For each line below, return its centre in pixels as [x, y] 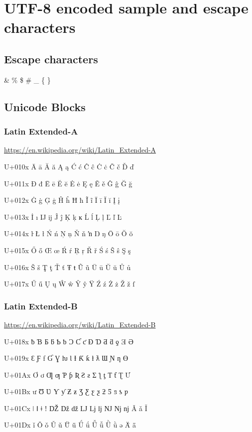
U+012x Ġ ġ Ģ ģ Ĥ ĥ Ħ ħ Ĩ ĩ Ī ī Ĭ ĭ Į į [62, 200]
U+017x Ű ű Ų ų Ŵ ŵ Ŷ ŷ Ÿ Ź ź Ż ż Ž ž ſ [69, 284]
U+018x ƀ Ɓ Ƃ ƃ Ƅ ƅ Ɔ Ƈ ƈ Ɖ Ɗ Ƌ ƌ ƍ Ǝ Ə [69, 341]
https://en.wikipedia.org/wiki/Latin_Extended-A [80, 150]
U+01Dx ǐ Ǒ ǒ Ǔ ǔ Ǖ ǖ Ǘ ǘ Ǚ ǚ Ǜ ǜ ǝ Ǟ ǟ [70, 425]
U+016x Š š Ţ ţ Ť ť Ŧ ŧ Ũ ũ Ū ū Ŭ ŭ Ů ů [67, 267]
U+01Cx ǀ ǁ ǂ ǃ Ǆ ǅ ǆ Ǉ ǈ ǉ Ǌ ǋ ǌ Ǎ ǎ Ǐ [76, 408]
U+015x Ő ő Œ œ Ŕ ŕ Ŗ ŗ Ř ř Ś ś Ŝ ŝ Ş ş [67, 250]
